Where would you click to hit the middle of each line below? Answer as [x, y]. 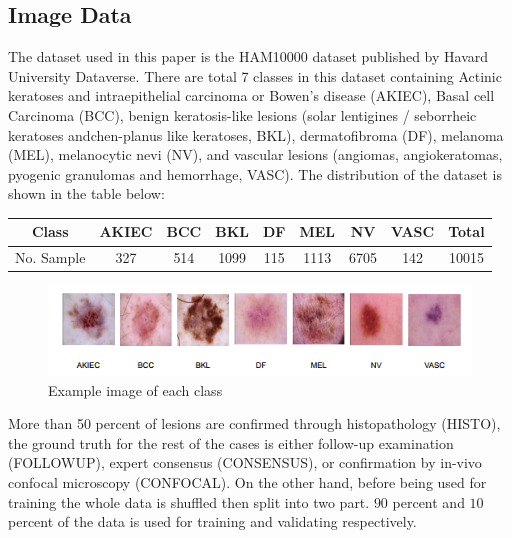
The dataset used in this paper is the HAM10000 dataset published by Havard [248, 56]
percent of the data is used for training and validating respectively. [212, 521]
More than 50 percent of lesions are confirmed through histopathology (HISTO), [254, 423]
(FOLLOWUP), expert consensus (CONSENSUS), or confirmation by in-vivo [245, 462]
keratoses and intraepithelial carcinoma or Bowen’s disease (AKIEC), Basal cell [251, 95]
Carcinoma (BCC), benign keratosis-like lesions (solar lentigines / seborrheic [242, 114]
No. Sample [50, 257]
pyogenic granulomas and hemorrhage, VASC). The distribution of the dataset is [255, 173]
